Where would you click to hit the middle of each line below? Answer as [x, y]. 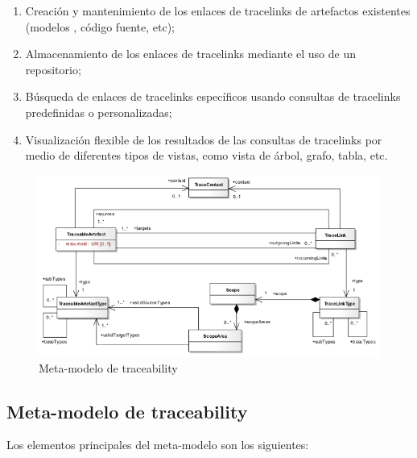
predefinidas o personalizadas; [99, 112]
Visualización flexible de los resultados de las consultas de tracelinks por [204, 139]
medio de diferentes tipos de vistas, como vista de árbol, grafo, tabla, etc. [206, 155]
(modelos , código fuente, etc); [100, 26]
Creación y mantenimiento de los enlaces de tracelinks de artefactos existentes [218, 10]
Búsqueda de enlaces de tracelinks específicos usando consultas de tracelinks [213, 96]
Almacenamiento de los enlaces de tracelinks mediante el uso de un [190, 54]
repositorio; [53, 69]
